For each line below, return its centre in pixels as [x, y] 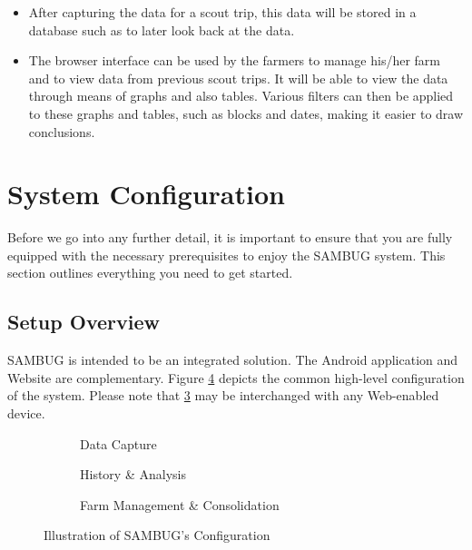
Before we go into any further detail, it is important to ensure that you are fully [230, 237]
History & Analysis [133, 474]
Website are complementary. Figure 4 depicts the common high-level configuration [236, 377]
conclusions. [62, 131]
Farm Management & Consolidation [180, 504]
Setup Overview [84, 322]
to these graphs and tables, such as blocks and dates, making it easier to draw [246, 113]
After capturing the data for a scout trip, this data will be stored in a [222, 12]
